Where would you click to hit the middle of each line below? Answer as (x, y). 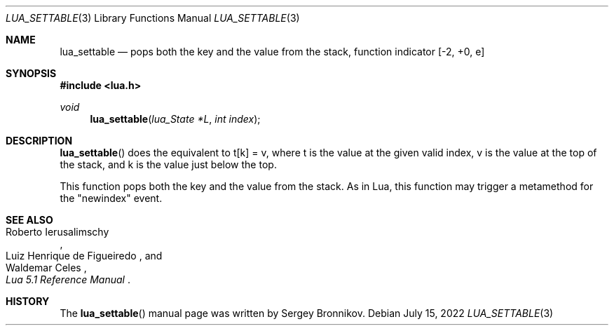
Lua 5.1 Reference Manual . (68, 279)
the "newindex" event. (111, 198)
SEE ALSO (29, 220)
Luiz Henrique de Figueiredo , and (84, 256)
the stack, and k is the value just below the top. (168, 164)
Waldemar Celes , (46, 268)
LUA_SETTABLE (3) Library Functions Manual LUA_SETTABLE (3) (153, 18)
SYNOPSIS (31, 73)
